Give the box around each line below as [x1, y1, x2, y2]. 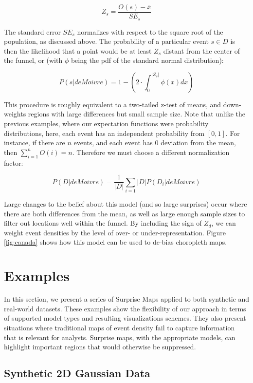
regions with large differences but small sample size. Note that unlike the [28, 109, 245, 119]
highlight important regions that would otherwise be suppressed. [4, 342, 196, 352]
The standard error [4, 26, 61, 37]
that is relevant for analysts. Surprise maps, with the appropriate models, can [4, 332, 235, 342]
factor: [4, 157, 23, 168]
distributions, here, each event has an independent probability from [4, 128, 205, 138]
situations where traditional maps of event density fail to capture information [4, 322, 235, 332]
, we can [211, 218, 236, 228]
